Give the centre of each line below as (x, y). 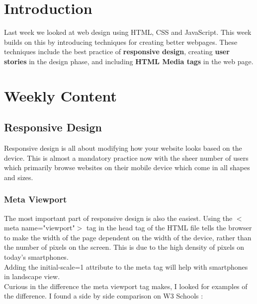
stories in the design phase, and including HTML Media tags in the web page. (129, 61)
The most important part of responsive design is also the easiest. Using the (118, 218)
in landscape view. (32, 276)
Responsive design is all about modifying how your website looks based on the (123, 148)
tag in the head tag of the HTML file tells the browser (169, 228)
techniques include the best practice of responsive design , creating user (117, 51)
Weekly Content (60, 95)
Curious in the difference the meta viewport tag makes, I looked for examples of (126, 286)
